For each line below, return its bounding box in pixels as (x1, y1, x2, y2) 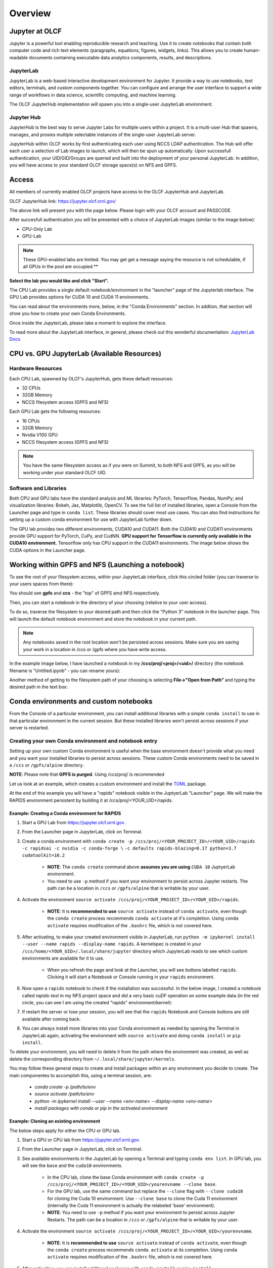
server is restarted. (9, 725, 49, 731)
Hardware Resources (9, 365, 63, 372)
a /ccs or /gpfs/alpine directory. (9, 762, 84, 768)
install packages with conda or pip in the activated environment (34, 1105, 168, 1111)
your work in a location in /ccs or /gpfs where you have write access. (23, 646, 167, 652)
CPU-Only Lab (22, 226, 53, 232)
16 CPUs (22, 417, 40, 424)
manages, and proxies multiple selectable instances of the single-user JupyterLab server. (9, 131, 196, 137)
